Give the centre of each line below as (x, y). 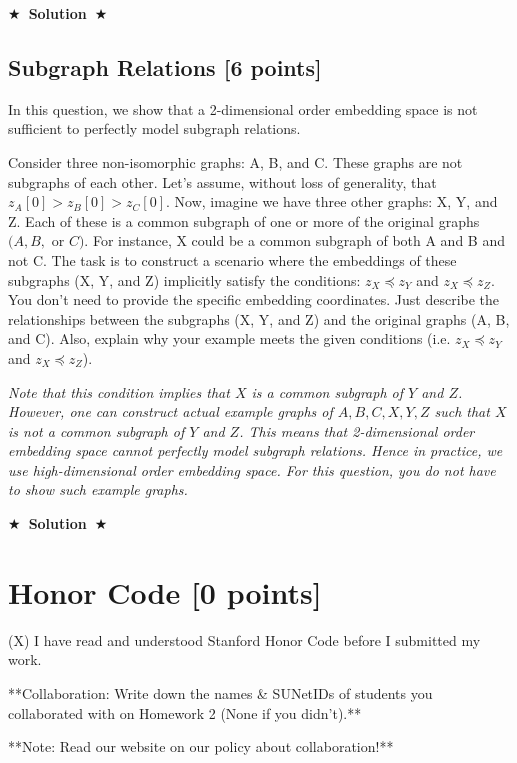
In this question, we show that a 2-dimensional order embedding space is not (243, 108)
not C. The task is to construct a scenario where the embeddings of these (232, 259)
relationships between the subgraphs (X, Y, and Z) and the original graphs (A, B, (259, 318)
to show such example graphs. (98, 489)
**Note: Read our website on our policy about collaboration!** (201, 746)
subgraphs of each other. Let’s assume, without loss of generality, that (222, 181)
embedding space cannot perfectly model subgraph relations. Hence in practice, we (255, 450)
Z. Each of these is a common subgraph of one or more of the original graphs (244, 220)
